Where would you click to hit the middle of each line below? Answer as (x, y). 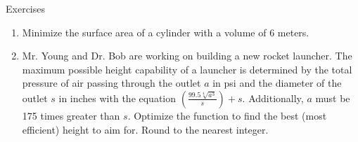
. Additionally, (273, 98)
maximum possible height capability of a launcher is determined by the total (187, 69)
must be (333, 98)
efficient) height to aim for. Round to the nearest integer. (145, 129)
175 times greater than (71, 115)
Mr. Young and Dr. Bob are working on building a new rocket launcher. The (187, 56)
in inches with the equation (117, 98)
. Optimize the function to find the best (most (227, 115)
